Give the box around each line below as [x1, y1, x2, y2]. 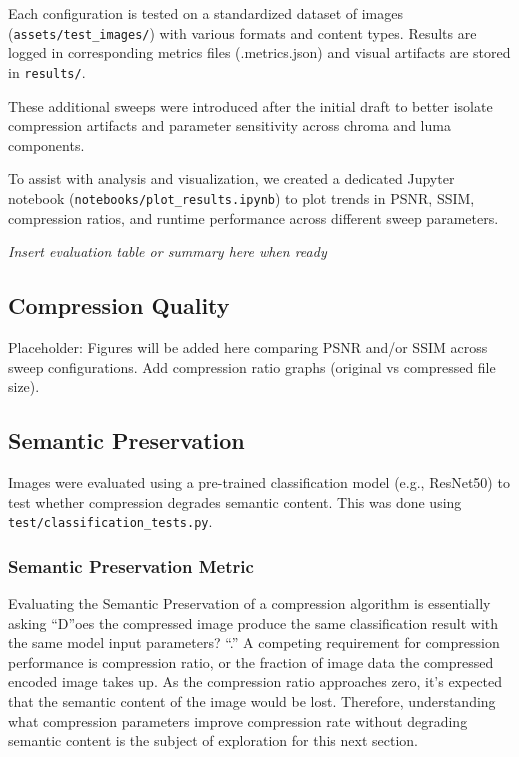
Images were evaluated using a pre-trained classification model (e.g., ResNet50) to [8, 471, 510, 492]
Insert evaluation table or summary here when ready [8, 241, 327, 262]
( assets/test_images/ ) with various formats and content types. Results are [8, 22, 477, 43]
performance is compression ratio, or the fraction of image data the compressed [8, 651, 494, 672]
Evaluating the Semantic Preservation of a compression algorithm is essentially [8, 592, 491, 613]
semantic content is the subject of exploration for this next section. [8, 730, 418, 751]
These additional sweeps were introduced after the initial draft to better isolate [8, 95, 493, 116]
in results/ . [8, 61, 86, 82]
